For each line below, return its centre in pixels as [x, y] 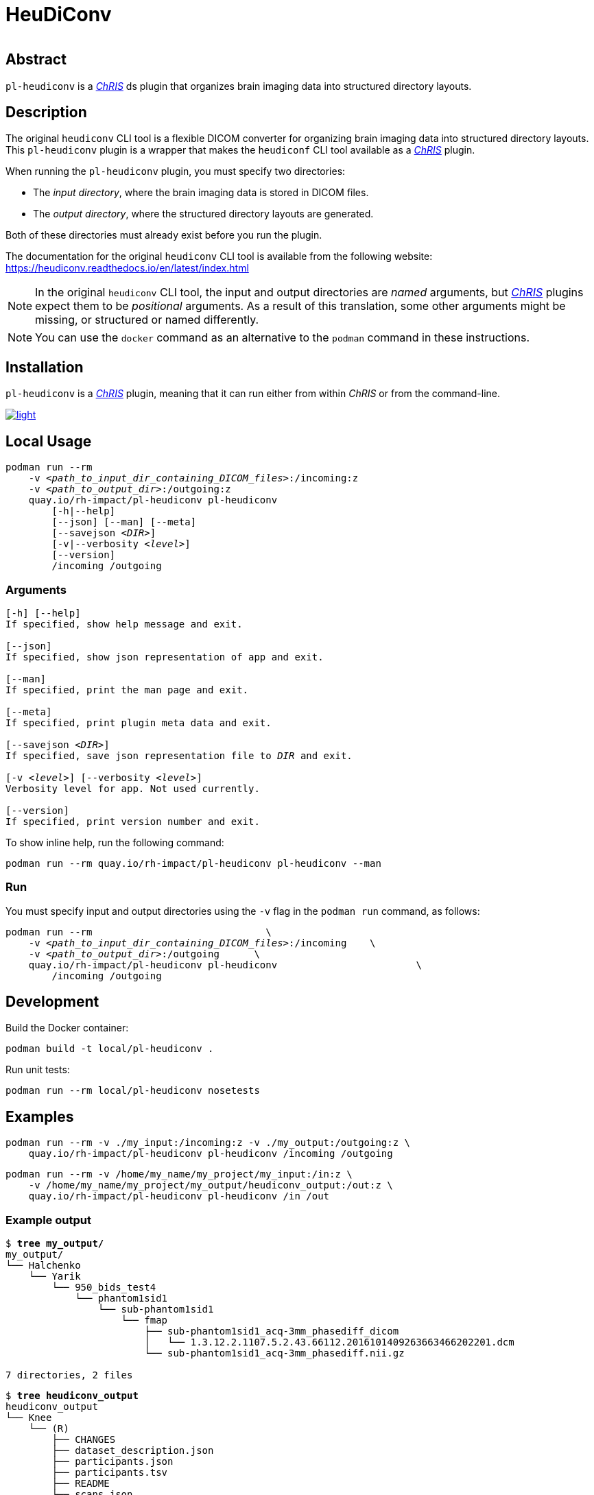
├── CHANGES [84, 1440]
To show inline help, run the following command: [115, 842]
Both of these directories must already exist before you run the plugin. [164, 235]
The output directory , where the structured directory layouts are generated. [203, 214]
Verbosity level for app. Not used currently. [133, 788]
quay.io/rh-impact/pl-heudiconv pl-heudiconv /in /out [179, 1196]
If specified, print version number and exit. [133, 821]
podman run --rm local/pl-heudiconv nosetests [133, 1091]
